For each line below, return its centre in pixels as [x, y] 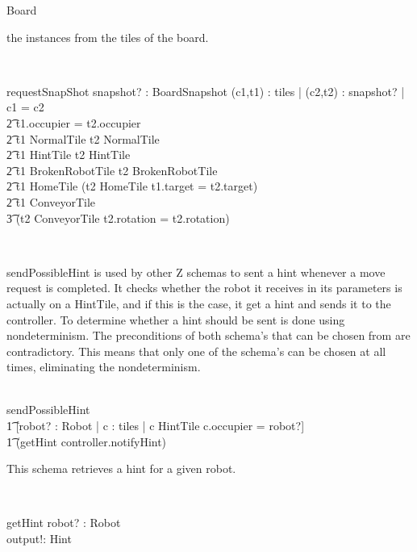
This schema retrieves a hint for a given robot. [121, 468]
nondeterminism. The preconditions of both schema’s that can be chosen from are [208, 335]
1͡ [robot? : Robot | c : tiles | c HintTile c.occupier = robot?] [156, 426]
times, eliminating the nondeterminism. [104, 367]
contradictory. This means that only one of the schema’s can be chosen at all [196, 351]
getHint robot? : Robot [64, 523]
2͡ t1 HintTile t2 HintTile [69, 155]
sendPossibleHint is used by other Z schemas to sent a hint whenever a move [196, 272]
